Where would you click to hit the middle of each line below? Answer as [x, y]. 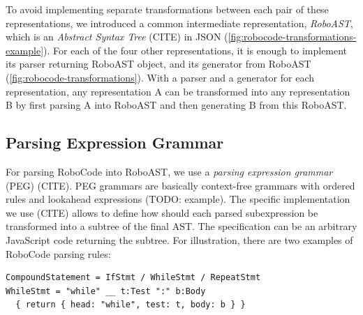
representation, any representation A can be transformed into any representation [178, 91]
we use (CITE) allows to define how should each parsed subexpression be [162, 212]
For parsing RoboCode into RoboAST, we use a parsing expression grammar [169, 171]
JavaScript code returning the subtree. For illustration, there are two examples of [179, 239]
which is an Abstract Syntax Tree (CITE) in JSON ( [117, 37]
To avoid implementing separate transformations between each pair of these [167, 9]
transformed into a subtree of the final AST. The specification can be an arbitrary [181, 226]
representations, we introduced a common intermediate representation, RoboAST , [179, 23]
